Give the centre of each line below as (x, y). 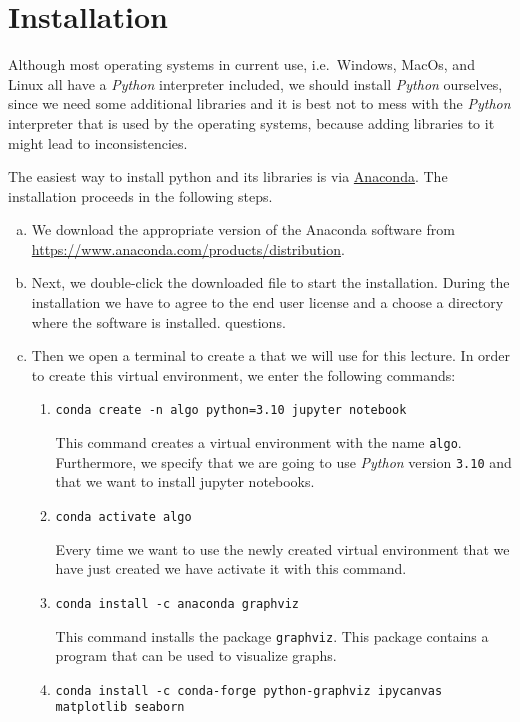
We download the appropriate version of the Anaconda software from (243, 229)
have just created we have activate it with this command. (231, 568)
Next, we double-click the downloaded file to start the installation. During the (270, 282)
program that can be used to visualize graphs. (196, 655)
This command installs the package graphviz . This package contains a (272, 635)
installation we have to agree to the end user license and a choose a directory (267, 302)
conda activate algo (123, 517)
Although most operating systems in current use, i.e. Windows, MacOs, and (241, 64)
